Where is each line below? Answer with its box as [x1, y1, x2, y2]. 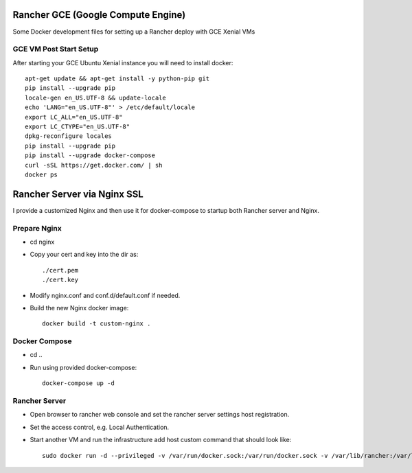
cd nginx [30, 238, 55, 246]
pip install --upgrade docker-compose [25, 152, 156, 159]
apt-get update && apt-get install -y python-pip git [25, 75, 209, 82]
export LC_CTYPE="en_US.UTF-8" [25, 123, 130, 130]
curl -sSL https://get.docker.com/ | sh [25, 161, 163, 169]
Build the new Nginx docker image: [30, 303, 129, 312]
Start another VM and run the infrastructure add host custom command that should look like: [30, 436, 292, 444]
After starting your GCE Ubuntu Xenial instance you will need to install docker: [12, 58, 233, 67]
